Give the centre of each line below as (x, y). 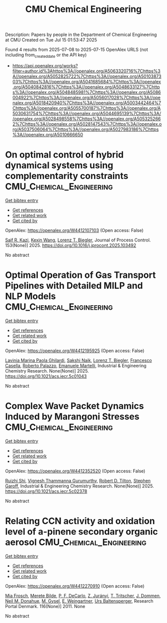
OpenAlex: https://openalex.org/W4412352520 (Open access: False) (75, 471)
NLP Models (31, 297)
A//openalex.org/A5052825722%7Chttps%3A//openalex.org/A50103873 (87, 76)
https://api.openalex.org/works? (45, 65)
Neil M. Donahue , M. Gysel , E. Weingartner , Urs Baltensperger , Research (79, 601)
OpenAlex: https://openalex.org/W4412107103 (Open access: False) (74, 230)
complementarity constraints (67, 176)
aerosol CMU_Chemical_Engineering (76, 542)
